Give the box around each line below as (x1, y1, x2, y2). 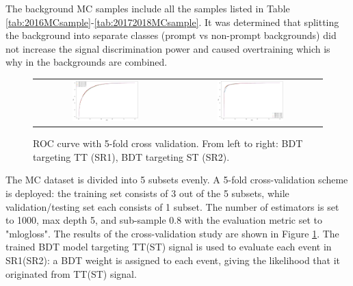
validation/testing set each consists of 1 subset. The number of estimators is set (5, 199, 339, 213)
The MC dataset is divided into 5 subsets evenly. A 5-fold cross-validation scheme (5, 172, 348, 187)
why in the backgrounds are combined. (5, 55, 168, 69)
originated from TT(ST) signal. (5, 266, 137, 281)
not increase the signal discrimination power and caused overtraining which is (5, 41, 330, 55)
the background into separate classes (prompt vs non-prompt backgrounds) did (5, 28, 337, 42)
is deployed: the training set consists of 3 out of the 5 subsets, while (5, 186, 289, 200)
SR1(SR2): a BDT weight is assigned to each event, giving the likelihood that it (5, 253, 341, 267)
